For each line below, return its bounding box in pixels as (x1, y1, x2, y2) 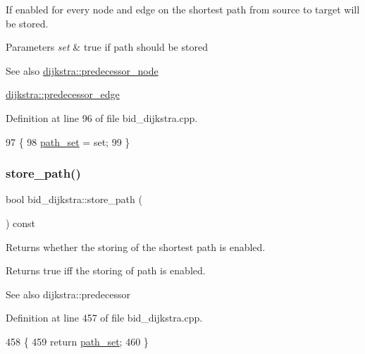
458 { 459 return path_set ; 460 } (6, 334, 149, 348)
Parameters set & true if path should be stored (6, 39, 208, 54)
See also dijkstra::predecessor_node (6, 63, 159, 78)
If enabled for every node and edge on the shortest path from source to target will (6, 2, 360, 16)
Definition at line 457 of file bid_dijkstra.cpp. (6, 310, 203, 325)
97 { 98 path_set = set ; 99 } (6, 134, 130, 149)
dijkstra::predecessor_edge (6, 87, 120, 102)
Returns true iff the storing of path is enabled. (6, 263, 206, 278)
